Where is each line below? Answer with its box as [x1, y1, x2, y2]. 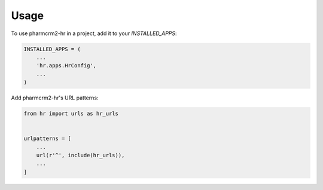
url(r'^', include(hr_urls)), [36, 152, 125, 159]
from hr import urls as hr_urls [23, 110, 119, 117]
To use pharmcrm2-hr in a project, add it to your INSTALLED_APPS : [11, 30, 177, 37]
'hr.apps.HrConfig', [36, 63, 97, 69]
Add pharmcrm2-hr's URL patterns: [11, 94, 99, 101]
